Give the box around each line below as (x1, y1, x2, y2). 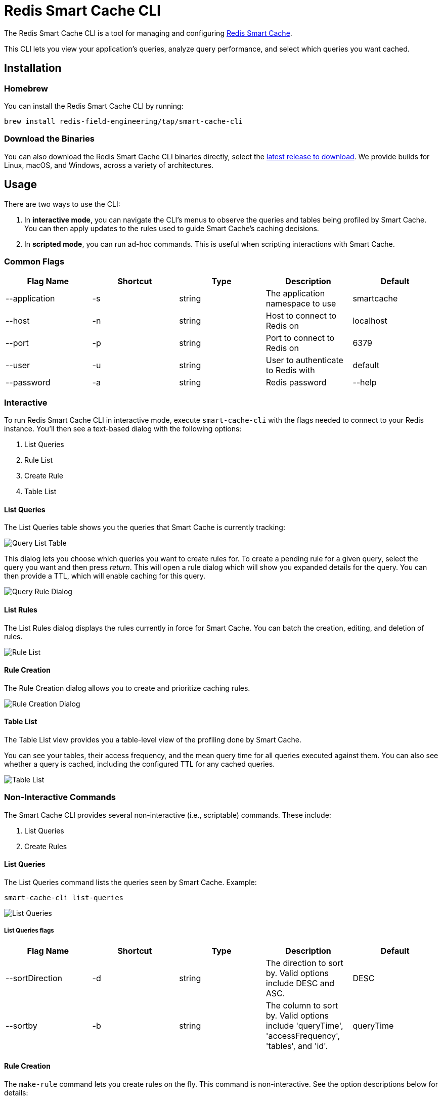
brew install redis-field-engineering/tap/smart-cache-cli (4, 117, 243, 125)
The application (266, 288, 325, 299)
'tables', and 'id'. (266, 1040, 328, 1051)
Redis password (266, 377, 327, 388)
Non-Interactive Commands (4, 792, 116, 803)
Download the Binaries (4, 134, 95, 144)
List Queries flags (4, 927, 54, 935)
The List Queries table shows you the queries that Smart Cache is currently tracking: (4, 523, 285, 532)
